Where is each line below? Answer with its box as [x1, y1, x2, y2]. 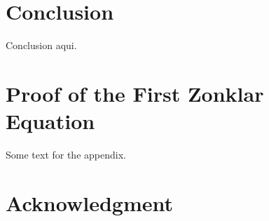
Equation [6, 107, 95, 135]
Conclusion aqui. [6, 38, 77, 53]
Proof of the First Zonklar [6, 79, 264, 107]
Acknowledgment [6, 188, 173, 217]
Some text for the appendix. [6, 147, 126, 162]
